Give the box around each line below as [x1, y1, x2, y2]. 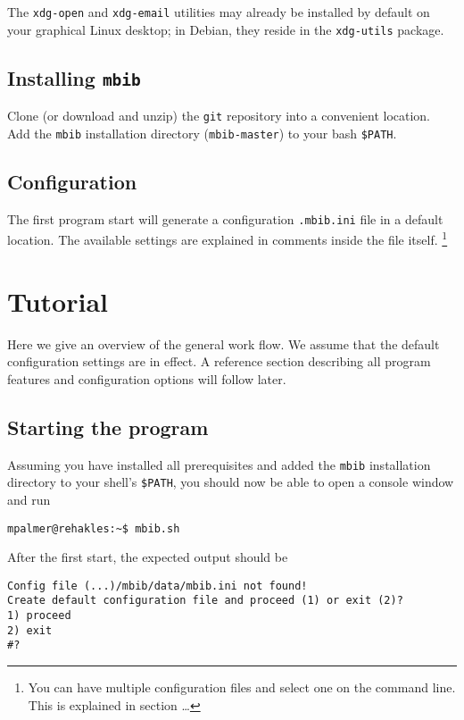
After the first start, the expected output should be [7, 548, 288, 566]
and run [7, 490, 51, 508]
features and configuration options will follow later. [7, 369, 286, 388]
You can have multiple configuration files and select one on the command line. [28, 678, 456, 697]
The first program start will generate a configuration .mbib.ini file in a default [7, 209, 443, 228]
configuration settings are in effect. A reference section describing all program [7, 352, 431, 371]
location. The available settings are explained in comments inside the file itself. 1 [7, 228, 448, 248]
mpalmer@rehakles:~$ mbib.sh [7, 522, 180, 535]
